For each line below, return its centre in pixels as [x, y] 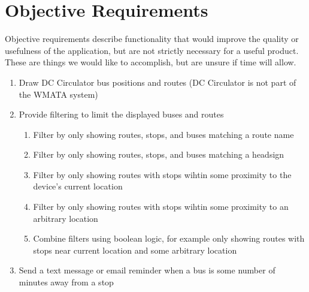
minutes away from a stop [66, 282]
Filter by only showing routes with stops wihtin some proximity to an [161, 207]
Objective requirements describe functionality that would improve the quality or [152, 39]
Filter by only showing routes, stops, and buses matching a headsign [159, 154]
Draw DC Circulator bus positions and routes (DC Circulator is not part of [157, 82]
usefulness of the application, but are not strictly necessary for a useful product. [152, 50]
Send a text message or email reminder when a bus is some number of [147, 270]
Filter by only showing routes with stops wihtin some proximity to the [162, 174]
